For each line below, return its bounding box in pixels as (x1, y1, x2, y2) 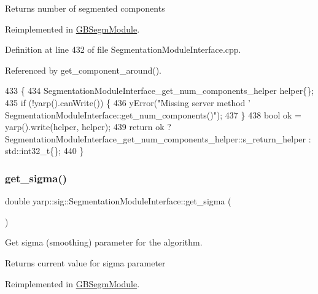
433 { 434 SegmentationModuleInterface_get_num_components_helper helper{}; (5, 84, 314, 97)
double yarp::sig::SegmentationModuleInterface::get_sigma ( (5, 195, 231, 207)
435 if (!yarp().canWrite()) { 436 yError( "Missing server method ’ (5, 96, 250, 109)
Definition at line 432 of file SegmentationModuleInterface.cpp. (5, 43, 241, 56)
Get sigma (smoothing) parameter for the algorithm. (5, 236, 203, 249)
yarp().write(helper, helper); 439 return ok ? (5, 120, 171, 133)
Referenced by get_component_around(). (5, 63, 162, 76)
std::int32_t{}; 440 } (5, 144, 84, 157)
